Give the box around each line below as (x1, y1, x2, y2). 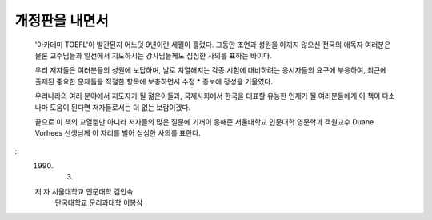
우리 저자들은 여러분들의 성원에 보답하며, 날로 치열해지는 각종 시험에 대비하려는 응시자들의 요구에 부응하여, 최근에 (34, 65, 387, 75)
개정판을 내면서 (14, 12, 109, 29)
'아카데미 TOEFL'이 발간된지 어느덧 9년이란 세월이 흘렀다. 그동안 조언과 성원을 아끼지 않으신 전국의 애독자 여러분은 (34, 40, 391, 49)
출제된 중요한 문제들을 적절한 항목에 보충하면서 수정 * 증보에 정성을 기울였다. (34, 77, 274, 86)
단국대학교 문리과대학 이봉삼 (54, 198, 143, 207)
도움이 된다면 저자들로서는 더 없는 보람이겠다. (49, 102, 191, 112)
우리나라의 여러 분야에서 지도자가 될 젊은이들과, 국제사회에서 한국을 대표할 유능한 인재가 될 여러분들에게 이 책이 (34, 92, 381, 101)
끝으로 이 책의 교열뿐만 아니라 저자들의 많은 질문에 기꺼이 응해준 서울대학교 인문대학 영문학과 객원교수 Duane (34, 116, 374, 127)
